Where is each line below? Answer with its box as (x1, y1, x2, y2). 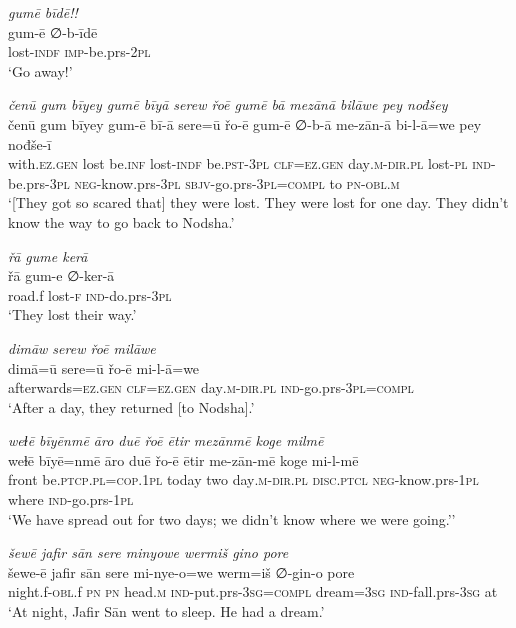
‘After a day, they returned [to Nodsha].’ (8, 396, 255, 417)
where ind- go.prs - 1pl (8, 489, 134, 510)
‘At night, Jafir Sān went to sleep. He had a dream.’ (8, 601, 325, 622)
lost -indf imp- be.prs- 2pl (8, 41, 151, 62)
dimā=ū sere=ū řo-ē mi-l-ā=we (8, 357, 200, 378)
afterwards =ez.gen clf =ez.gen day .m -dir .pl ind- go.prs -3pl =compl (8, 377, 414, 398)
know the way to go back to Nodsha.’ (8, 211, 235, 232)
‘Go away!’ (8, 60, 73, 81)
